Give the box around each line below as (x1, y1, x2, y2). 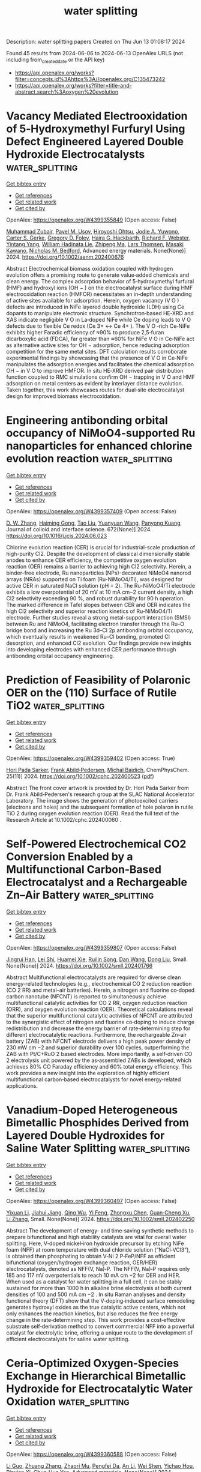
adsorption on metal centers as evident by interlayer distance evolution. (6, 379, 184, 387)
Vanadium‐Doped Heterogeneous (6, 1103, 178, 1117)
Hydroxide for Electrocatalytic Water (6, 1382, 193, 1395)
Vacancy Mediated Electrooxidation (6, 109, 188, 123)
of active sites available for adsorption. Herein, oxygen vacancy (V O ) (6, 297, 179, 304)
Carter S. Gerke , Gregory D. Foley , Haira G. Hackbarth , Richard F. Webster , (6, 234, 191, 241)
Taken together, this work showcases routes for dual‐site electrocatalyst (6, 386, 185, 393)
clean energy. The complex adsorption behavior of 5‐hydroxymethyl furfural (6, 277, 194, 285)
